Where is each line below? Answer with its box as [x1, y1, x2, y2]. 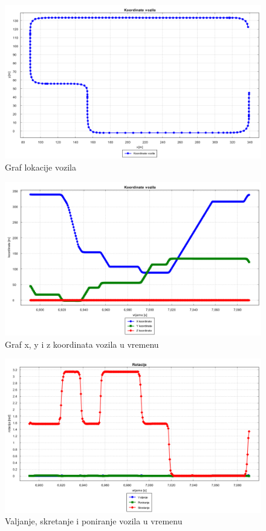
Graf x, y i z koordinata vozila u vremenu [5, 337, 159, 350]
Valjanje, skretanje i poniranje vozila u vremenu [5, 515, 183, 527]
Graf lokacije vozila [5, 160, 76, 173]
